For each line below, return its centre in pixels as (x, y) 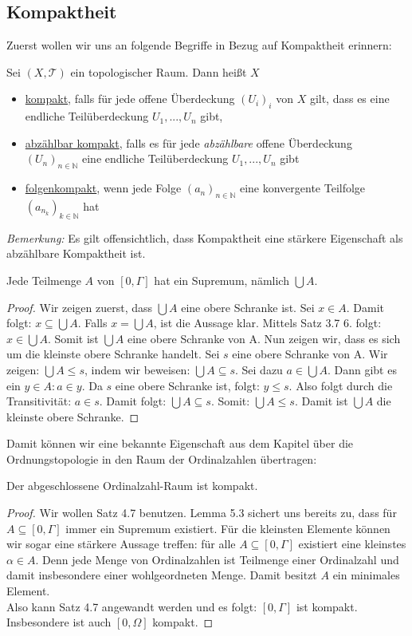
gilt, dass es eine (349, 99)
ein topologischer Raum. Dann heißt (159, 71)
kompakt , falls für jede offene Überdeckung (130, 99)
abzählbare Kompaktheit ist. (76, 253)
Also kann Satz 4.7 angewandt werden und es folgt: (132, 606)
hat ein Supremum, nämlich (222, 280)
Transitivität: (39, 401)
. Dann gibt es (362, 369)
